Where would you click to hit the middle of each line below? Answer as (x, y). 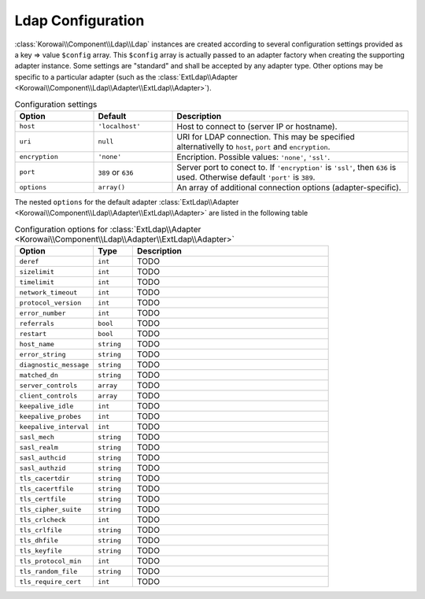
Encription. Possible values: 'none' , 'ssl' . (253, 157)
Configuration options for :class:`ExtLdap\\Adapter (108, 229)
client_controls (48, 396)
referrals (37, 323)
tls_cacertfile (46, 488)
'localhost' (119, 126)
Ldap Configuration (79, 20)
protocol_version (50, 303)
